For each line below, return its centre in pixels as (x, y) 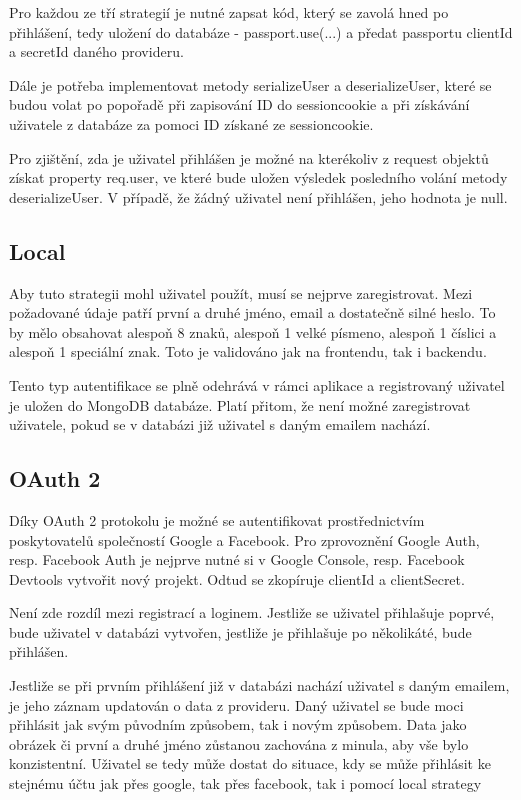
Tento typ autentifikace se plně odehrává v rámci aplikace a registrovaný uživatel (257, 384)
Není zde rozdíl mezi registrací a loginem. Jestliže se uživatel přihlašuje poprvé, (252, 612)
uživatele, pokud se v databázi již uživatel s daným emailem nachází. (220, 424)
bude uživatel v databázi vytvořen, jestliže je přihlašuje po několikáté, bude (240, 631)
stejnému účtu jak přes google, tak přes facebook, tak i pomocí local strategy (245, 783)
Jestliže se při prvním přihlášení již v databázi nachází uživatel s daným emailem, (259, 685)
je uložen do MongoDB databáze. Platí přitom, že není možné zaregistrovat (240, 404)
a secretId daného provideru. (96, 51)
